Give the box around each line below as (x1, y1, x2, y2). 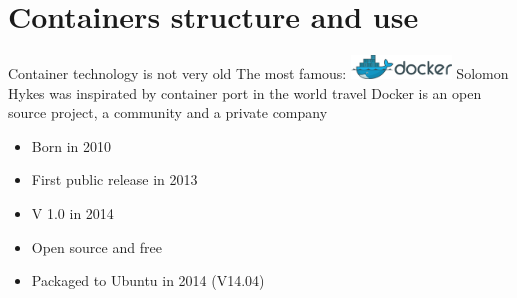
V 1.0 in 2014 (31, 203, 114, 223)
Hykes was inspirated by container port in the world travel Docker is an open (8, 82, 482, 103)
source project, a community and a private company (8, 102, 328, 123)
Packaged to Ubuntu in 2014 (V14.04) (31, 270, 265, 291)
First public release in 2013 (31, 169, 198, 190)
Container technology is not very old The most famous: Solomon (8, 63, 509, 84)
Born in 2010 (31, 135, 111, 156)
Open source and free (31, 236, 162, 257)
